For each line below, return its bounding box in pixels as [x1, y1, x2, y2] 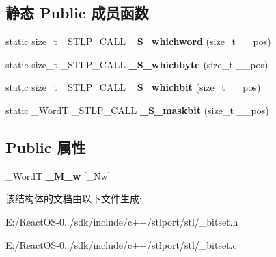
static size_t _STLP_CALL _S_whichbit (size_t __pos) [5, 80, 261, 94]
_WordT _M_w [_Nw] [5, 168, 111, 182]
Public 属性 [5, 136, 86, 157]
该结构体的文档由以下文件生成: [5, 191, 142, 206]
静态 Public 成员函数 [5, 2, 149, 23]
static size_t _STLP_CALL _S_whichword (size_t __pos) [5, 34, 271, 49]
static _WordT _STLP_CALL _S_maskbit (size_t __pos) [5, 103, 269, 117]
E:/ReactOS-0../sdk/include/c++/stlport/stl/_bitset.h [5, 214, 238, 228]
